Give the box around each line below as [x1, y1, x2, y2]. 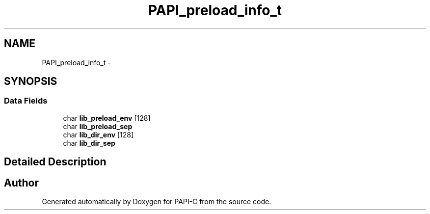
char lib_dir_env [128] [63, 130, 134, 139]
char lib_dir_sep [63, 138, 115, 147]
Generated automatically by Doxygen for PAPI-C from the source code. [42, 197, 271, 206]
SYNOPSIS [4, 75, 57, 88]
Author [4, 176, 39, 189]
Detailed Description [4, 156, 107, 168]
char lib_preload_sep [63, 122, 133, 131]
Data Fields [4, 96, 48, 106]
